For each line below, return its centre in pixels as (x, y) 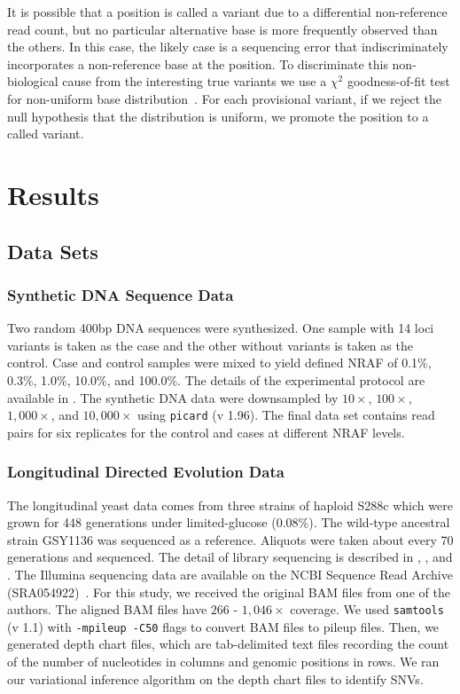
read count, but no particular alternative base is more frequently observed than (222, 29)
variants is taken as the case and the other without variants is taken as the (210, 345)
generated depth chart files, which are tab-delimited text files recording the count (228, 644)
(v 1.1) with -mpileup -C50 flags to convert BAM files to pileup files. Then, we (223, 626)
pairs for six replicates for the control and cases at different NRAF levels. (206, 432)
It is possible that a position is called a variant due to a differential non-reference (227, 12)
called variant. (46, 134)
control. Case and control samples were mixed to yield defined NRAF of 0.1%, (219, 363)
